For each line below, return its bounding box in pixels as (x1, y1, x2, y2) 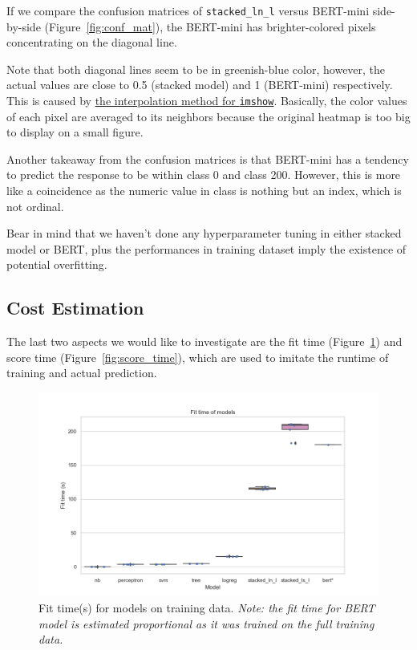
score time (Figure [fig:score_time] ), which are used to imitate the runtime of (6, 348, 389, 365)
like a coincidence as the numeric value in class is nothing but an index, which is (6, 182, 402, 199)
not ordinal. (6, 197, 64, 214)
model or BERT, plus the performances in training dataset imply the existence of (6, 240, 407, 257)
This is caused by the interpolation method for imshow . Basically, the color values (6, 92, 407, 109)
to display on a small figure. (6, 124, 144, 140)
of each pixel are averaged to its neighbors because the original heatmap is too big (6, 108, 411, 124)
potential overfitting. (6, 256, 107, 273)
